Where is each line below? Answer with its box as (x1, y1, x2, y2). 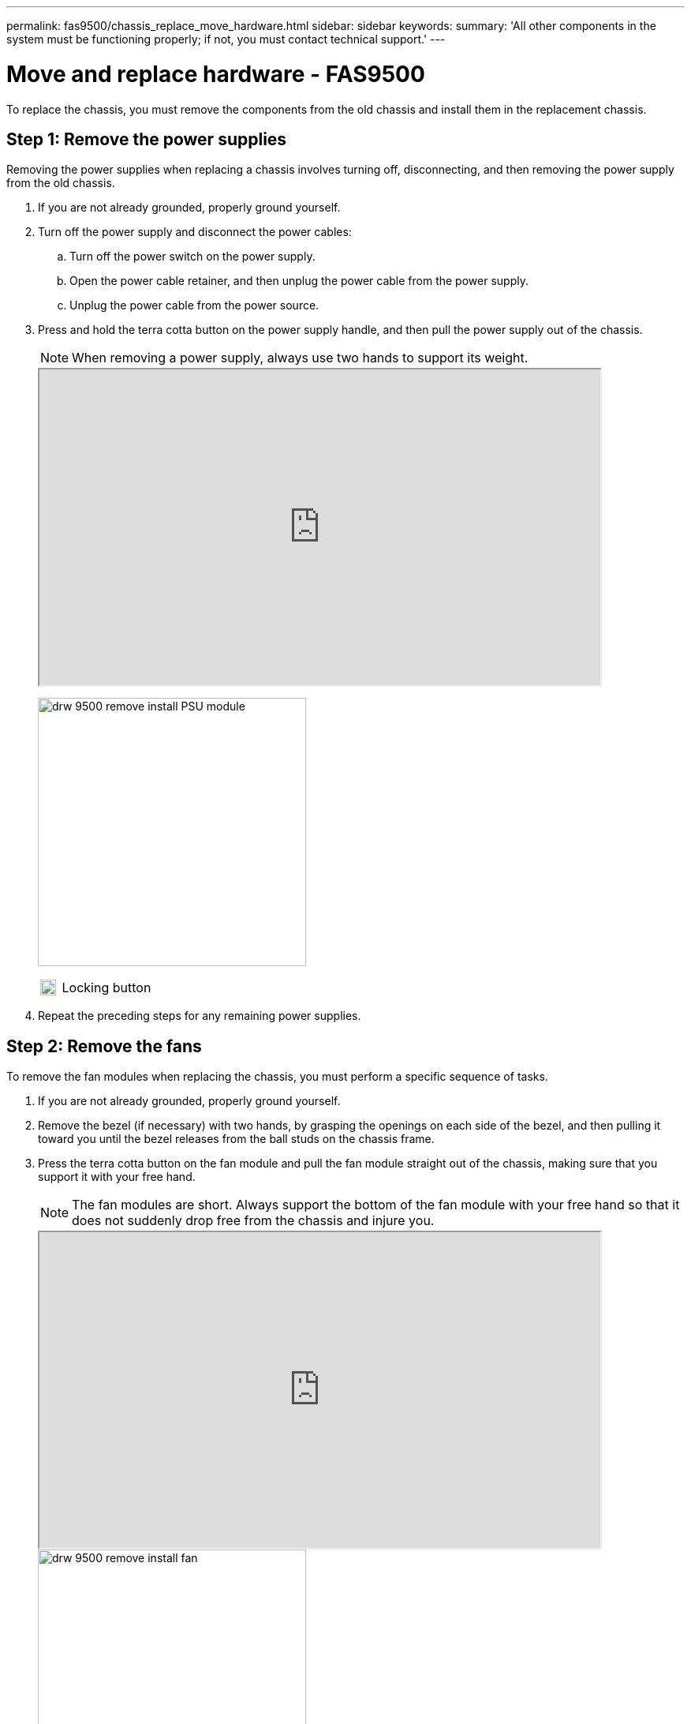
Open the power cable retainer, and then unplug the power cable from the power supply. (69, 274, 529, 288)
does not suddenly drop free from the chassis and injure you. (72, 1212, 435, 1229)
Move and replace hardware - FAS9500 (6, 60, 425, 88)
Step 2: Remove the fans (6, 1036, 202, 1056)
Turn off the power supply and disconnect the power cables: (38, 225, 352, 239)
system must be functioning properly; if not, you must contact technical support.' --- (6, 32, 446, 46)
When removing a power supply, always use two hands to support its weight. (72, 350, 529, 366)
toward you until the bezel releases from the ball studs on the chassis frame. (38, 1132, 435, 1146)
